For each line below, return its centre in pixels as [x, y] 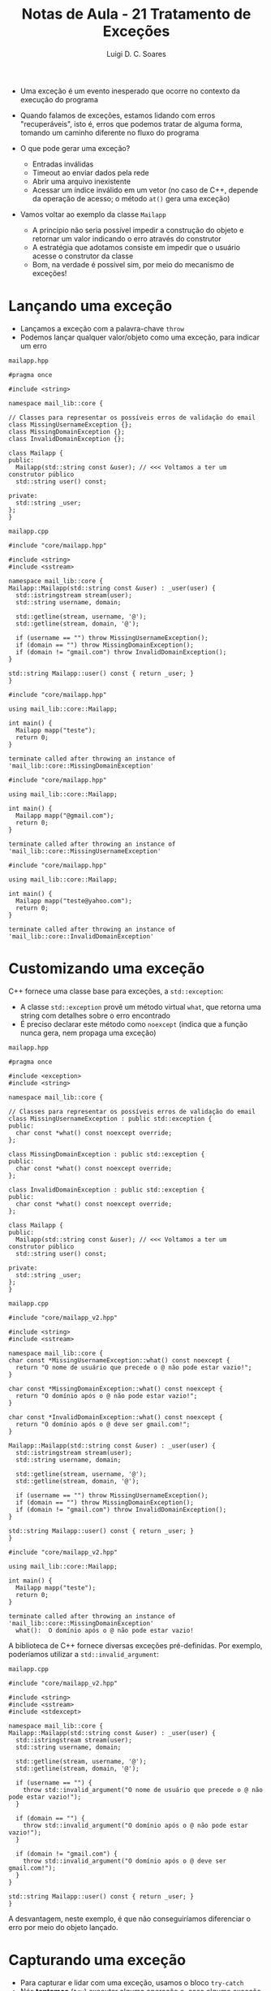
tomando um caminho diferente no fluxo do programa [110, 132]
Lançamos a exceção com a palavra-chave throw [102, 328]
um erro [33, 345]
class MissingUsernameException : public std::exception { [110, 1119]
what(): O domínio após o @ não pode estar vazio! [105, 1630]
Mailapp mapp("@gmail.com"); [65, 816]
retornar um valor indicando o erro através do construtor [127, 238]
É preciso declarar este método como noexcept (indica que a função [134, 1024]
